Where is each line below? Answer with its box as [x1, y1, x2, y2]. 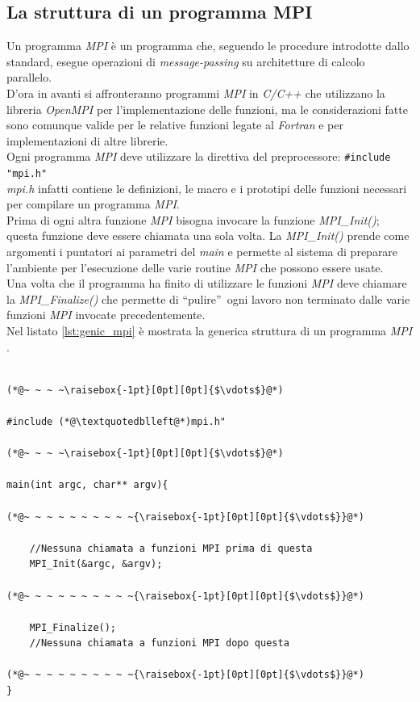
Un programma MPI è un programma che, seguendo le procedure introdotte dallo [6, 37, 410, 54]
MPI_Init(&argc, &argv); [29, 558, 163, 570]
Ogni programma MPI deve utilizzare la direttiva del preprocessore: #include [6, 148, 391, 165]
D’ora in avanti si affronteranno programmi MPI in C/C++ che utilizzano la [6, 84, 385, 101]
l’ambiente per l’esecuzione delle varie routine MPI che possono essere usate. [6, 259, 384, 275]
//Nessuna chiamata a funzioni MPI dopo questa [29, 637, 289, 649]
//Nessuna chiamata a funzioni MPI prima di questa [29, 542, 313, 554]
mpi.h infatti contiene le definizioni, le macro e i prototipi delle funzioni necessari [6, 179, 407, 196]
